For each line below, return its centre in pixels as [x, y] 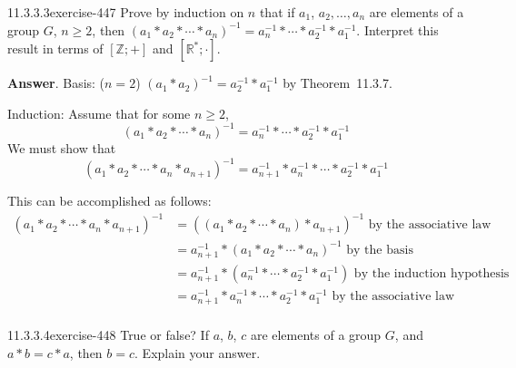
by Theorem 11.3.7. [337, 83]
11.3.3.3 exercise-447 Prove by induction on [126, 12]
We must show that [62, 148]
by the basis [380, 250]
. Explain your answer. [198, 352]
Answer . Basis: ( [56, 83]
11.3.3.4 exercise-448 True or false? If [108, 335]
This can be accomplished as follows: [109, 201]
